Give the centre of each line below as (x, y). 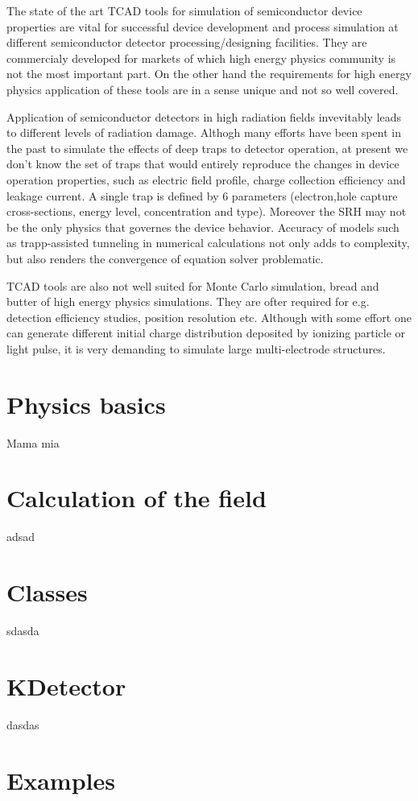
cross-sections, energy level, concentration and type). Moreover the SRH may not (207, 211)
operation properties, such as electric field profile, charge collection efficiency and (206, 179)
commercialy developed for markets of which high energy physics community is (201, 58)
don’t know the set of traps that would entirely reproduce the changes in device (203, 164)
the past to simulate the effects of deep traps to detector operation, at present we (207, 148)
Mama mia (33, 442)
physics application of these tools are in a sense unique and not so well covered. (203, 89)
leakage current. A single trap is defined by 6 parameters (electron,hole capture (202, 195)
